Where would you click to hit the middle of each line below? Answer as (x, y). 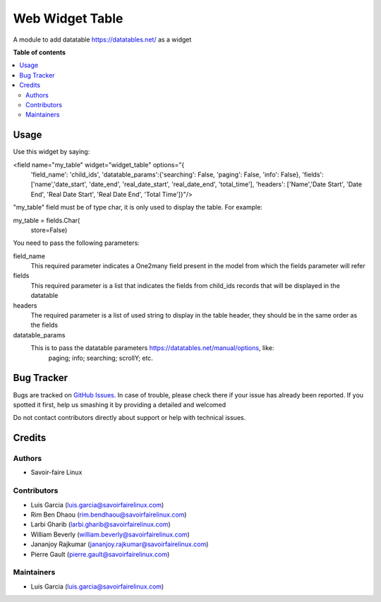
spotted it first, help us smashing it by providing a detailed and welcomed (120, 404)
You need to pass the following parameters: (77, 243)
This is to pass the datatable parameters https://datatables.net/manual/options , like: (152, 348)
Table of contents (40, 52)
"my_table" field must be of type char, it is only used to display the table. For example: (138, 207)
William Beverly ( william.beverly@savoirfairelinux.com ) (110, 534)
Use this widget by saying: (52, 152)
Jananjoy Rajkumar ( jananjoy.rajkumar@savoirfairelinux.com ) (120, 544)
